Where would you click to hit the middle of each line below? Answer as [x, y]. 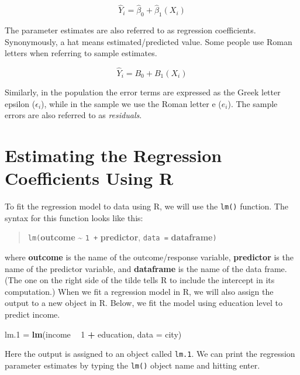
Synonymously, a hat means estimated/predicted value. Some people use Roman [149, 41]
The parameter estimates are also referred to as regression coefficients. [130, 30]
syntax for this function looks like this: [74, 217]
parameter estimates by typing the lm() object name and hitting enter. [132, 365]
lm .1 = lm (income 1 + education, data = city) [93, 334]
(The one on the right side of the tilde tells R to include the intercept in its [140, 280]
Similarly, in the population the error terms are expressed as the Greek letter [143, 92]
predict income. [32, 314]
